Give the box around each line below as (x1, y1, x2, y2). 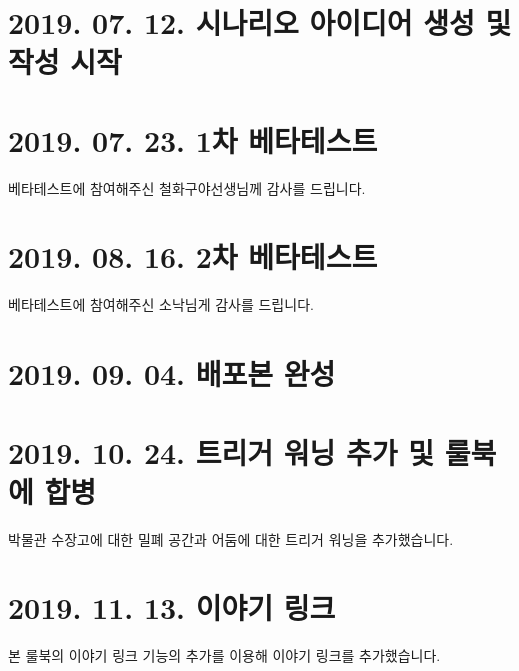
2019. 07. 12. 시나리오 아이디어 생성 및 (8, 2, 512, 43)
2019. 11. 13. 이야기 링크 (8, 587, 336, 628)
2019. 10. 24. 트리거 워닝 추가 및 (8, 431, 435, 472)
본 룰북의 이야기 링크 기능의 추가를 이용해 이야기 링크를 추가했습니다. (8, 645, 441, 666)
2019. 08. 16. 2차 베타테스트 (8, 236, 378, 277)
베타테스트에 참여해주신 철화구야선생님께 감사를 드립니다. (8, 177, 366, 198)
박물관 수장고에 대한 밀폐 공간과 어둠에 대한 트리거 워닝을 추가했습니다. (8, 528, 454, 549)
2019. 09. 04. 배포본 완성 (8, 353, 336, 394)
